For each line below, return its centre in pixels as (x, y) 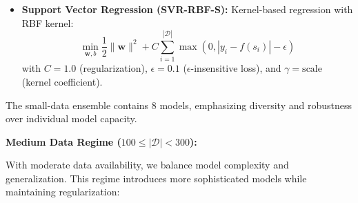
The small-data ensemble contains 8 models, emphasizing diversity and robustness (179, 105)
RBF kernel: (48, 22)
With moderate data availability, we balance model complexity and (147, 165)
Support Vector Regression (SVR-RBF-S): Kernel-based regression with (187, 9)
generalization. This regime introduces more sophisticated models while (156, 178)
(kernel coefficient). (62, 81)
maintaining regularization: (63, 192)
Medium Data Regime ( (63, 141)
